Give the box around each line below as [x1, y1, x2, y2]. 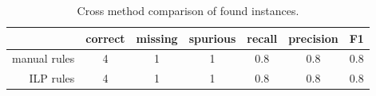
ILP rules [29, 70, 75, 86]
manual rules [12, 50, 75, 67]
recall [247, 29, 278, 46]
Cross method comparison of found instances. [77, 2, 299, 18]
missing [136, 29, 178, 46]
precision [288, 29, 338, 46]
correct [85, 29, 125, 46]
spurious [188, 29, 236, 46]
